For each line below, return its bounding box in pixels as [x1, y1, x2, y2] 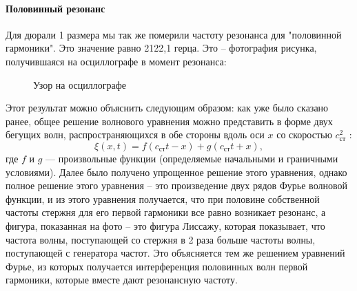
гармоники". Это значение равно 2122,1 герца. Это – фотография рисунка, [6, 41, 317, 55]
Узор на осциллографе [33, 77, 126, 91]
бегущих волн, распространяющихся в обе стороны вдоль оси [6, 127, 265, 142]
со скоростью [276, 127, 332, 142]
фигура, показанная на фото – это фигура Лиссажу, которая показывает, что [6, 218, 325, 233]
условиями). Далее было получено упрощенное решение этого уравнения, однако [6, 164, 347, 179]
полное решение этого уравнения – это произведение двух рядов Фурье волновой [6, 178, 347, 193]
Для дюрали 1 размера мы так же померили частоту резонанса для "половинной [6, 27, 342, 41]
